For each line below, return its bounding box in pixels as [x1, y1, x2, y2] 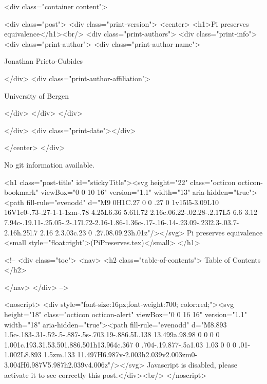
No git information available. [4, 159, 94, 170]
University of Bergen [4, 90, 69, 101]
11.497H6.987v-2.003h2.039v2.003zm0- [77, 349, 198, 360]
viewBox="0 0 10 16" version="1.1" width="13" [41, 187, 190, 197]
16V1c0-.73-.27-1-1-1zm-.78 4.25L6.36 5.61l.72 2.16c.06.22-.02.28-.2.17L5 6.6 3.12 [4, 207, 258, 217]
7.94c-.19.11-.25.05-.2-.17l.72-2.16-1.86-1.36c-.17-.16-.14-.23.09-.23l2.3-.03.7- [4, 216, 239, 227]
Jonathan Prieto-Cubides [4, 56, 83, 66]
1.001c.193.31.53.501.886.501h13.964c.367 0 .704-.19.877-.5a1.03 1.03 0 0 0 [4, 339, 236, 350]
